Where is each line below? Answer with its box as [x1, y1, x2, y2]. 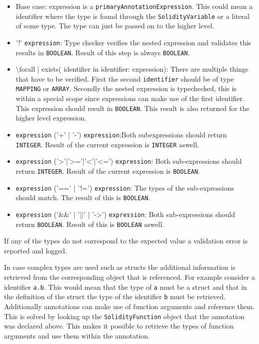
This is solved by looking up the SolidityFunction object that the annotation [4, 311, 245, 321]
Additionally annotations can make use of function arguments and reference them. [4, 301, 255, 311]
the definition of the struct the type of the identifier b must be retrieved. [4, 291, 226, 302]
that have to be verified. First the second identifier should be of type [15, 73, 234, 84]
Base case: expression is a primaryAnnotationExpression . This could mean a [15, 1, 253, 11]
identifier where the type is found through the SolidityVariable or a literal [15, 10, 250, 21]
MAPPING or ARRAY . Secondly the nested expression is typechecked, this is [15, 83, 237, 94]
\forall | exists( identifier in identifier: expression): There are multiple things [15, 64, 249, 74]
